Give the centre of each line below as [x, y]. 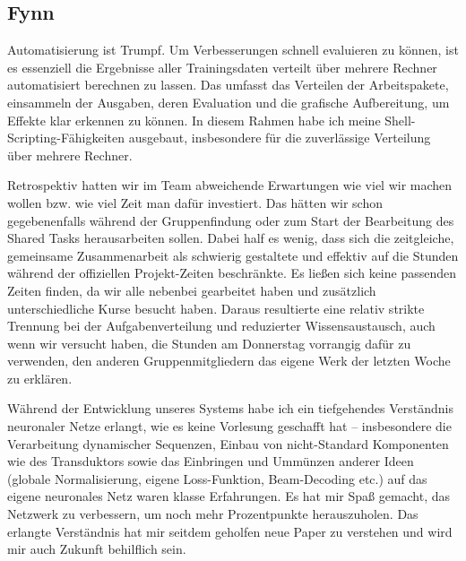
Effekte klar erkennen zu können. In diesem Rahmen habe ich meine [194, 120]
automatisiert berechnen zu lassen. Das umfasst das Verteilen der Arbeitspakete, [228, 85]
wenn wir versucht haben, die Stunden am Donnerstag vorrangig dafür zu [209, 343]
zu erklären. [40, 378]
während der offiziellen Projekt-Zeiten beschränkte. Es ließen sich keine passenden [232, 273]
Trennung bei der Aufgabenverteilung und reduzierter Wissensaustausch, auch [221, 326]
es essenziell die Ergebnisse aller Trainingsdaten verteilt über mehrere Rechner [222, 67]
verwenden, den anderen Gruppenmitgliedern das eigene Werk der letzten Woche [229, 361]
